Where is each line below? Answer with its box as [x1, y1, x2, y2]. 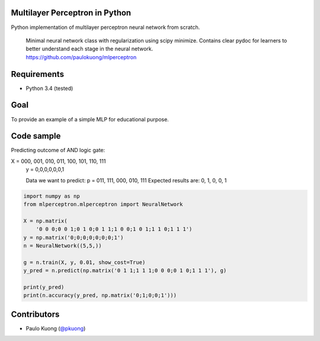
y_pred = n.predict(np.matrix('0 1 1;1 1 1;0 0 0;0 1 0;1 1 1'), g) [23, 267, 227, 274]
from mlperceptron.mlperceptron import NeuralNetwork [23, 201, 183, 207]
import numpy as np [23, 192, 80, 200]
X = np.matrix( [23, 217, 68, 224]
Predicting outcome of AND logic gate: [11, 147, 105, 154]
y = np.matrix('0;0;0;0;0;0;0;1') [23, 234, 124, 241]
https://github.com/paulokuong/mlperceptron [25, 53, 137, 60]
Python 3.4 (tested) [25, 85, 73, 92]
